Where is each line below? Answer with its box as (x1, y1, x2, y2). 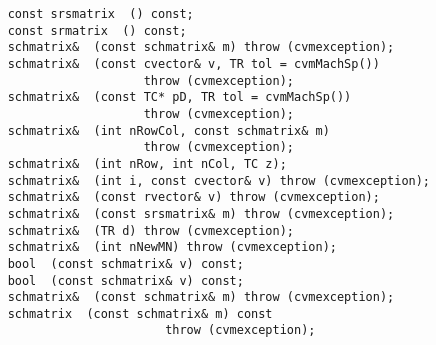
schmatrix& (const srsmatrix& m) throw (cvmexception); (7, 206, 395, 221)
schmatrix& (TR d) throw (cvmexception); (7, 223, 294, 238)
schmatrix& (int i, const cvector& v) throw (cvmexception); (7, 173, 431, 188)
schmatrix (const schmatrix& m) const (7, 306, 273, 321)
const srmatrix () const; (7, 23, 187, 38)
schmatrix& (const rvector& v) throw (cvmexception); (7, 190, 380, 205)
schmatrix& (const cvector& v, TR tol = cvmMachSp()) (7, 56, 380, 71)
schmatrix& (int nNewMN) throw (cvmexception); (7, 240, 337, 255)
